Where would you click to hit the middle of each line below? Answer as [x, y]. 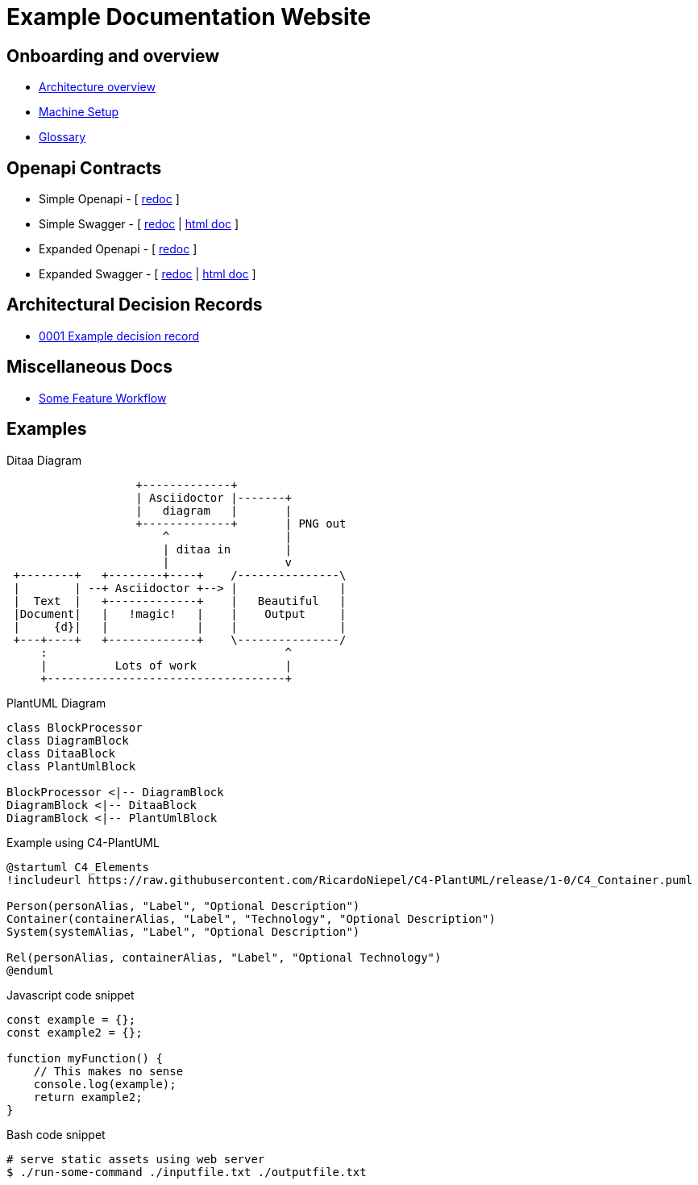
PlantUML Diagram [56, 703]
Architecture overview [97, 87]
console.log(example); [105, 1084]
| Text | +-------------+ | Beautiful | [180, 601]
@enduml [31, 970]
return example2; [88, 1097]
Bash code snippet [56, 1134]
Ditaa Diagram [44, 460]
